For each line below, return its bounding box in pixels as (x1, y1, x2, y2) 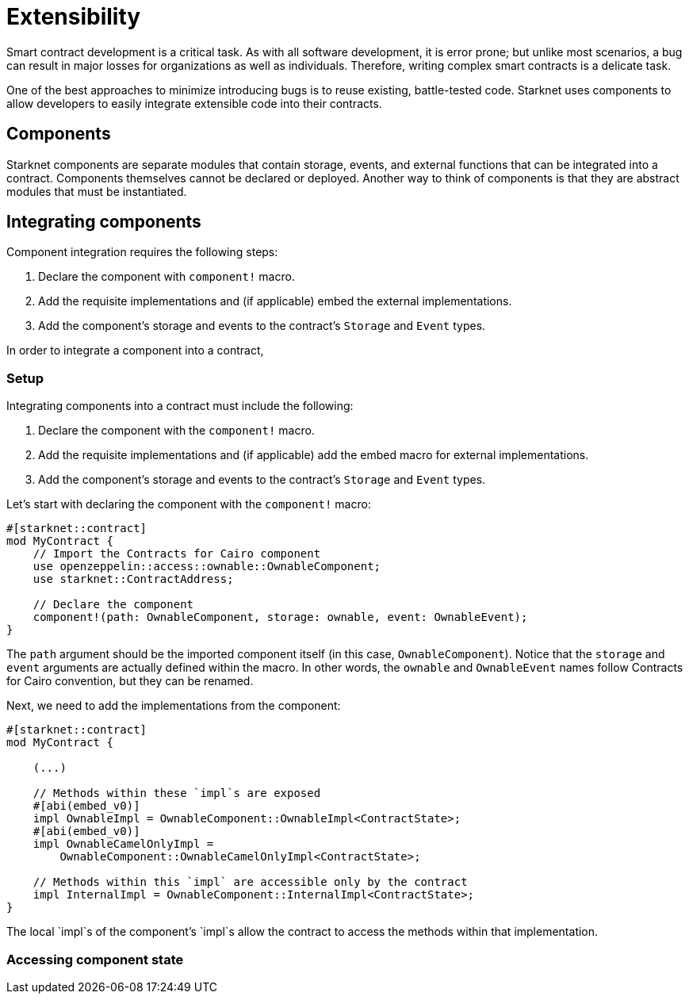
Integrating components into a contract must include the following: (6, 399, 354, 413)
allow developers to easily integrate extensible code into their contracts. (6, 96, 382, 110)
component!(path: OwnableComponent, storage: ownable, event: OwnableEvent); (33, 611, 528, 624)
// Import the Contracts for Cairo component (33, 547, 321, 561)
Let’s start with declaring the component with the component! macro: (6, 497, 371, 511)
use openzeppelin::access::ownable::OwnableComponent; (33, 560, 381, 573)
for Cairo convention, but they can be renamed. (6, 674, 254, 688)
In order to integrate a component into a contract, (6, 343, 264, 358)
